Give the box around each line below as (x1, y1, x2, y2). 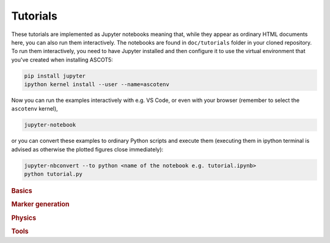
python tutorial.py (24, 171, 82, 178)
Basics (11, 187, 33, 195)
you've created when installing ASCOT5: (11, 56, 113, 63)
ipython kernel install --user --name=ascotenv (24, 81, 169, 88)
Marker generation (11, 200, 70, 209)
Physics (11, 214, 37, 222)
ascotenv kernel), (11, 105, 58, 112)
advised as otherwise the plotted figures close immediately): (11, 145, 164, 153)
